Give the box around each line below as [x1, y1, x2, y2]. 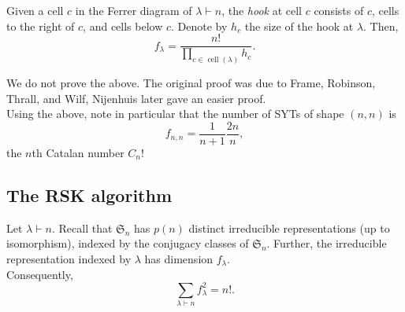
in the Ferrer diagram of [75, 2, 192, 18]
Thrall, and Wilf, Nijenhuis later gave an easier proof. [6, 90, 266, 106]
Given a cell [6, 2, 64, 18]
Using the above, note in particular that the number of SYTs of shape [6, 105, 344, 122]
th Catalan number [32, 144, 124, 160]
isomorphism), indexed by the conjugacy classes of [6, 235, 249, 251]
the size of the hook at [244, 17, 354, 34]
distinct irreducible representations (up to [188, 219, 390, 236]
